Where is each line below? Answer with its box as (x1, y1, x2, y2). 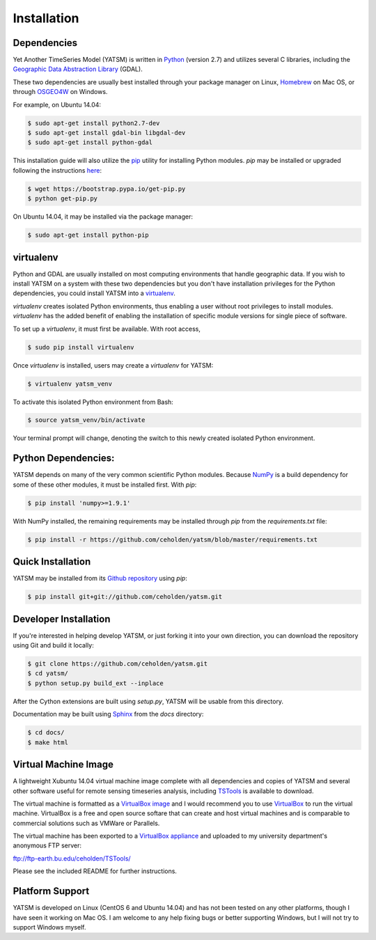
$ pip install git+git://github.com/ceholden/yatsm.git (27, 593, 223, 601)
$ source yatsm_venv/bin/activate (27, 416, 146, 424)
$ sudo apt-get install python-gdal (27, 139, 153, 146)
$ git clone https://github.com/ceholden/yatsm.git (27, 660, 208, 668)
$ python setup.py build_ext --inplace (27, 679, 164, 687)
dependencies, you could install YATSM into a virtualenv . (13, 289, 175, 297)
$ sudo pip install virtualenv (27, 343, 135, 351)
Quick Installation (13, 556, 91, 567)
